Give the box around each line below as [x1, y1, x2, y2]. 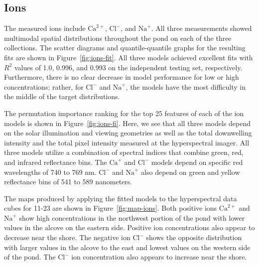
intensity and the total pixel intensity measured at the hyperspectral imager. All [4, 137, 250, 147]
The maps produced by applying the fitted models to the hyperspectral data [4, 193, 237, 203]
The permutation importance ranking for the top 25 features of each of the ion [4, 108, 244, 118]
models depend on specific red [151, 156, 243, 167]
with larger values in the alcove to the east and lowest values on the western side [4, 242, 251, 252]
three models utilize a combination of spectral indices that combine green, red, [4, 147, 244, 157]
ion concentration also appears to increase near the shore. [71, 252, 247, 262]
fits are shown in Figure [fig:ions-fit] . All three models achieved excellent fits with [4, 52, 253, 62]
